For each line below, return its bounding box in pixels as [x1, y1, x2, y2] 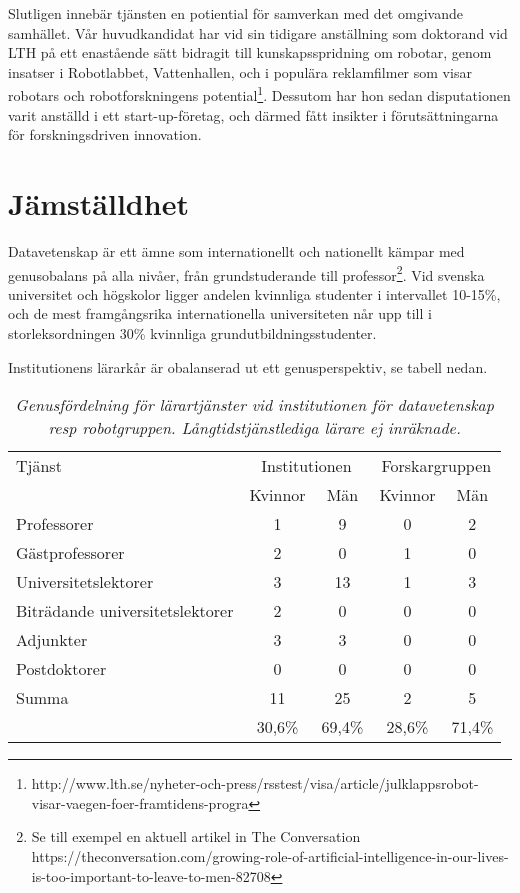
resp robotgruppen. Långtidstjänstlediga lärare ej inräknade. [48, 416, 461, 440]
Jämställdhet [8, 183, 189, 223]
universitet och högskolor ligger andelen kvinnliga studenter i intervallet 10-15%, [8, 283, 501, 304]
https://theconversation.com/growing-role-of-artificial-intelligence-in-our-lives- [31, 845, 509, 866]
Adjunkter [16, 628, 88, 652]
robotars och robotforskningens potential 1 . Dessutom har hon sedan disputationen [8, 82, 511, 106]
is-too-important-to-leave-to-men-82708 [31, 865, 271, 886]
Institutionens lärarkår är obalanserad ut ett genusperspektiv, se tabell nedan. [8, 356, 488, 377]
